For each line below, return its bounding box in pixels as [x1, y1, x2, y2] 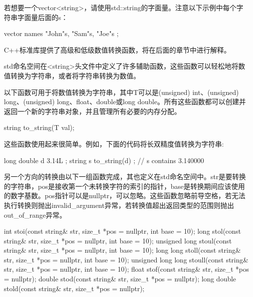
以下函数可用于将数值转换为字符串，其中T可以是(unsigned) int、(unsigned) [4, 87, 239, 97]
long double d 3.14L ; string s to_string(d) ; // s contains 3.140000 [4, 155, 204, 165]
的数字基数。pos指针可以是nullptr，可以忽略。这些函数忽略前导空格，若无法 [4, 190, 246, 201]
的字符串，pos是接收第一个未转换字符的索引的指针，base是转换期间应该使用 [4, 181, 245, 191]
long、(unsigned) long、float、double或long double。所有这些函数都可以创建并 [4, 96, 246, 107]
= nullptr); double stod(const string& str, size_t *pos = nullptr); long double [4, 274, 236, 284]
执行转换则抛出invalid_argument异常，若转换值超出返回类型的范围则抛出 [4, 200, 234, 210]
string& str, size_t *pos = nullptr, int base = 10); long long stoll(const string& [4, 245, 241, 255]
